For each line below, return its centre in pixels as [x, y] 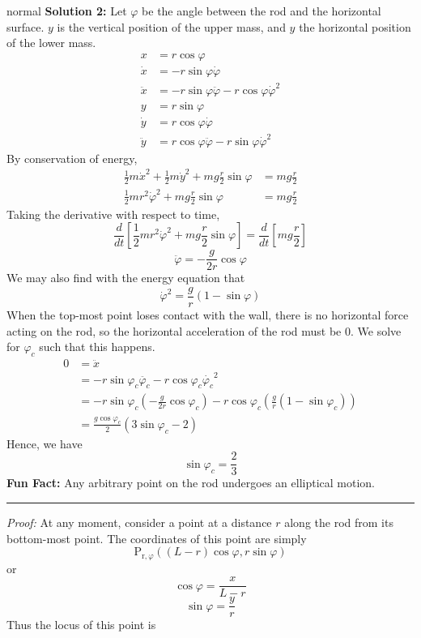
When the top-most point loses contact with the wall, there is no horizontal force [208, 314]
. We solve [376, 330]
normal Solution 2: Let [67, 11]
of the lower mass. [51, 43]
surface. [26, 26]
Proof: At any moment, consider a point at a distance [139, 522]
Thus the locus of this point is [81, 625]
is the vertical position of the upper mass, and [171, 26]
